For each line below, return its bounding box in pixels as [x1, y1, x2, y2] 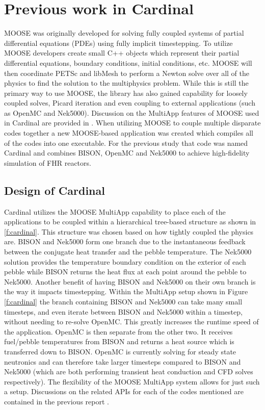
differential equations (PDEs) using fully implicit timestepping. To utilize [4, 37, 233, 48]
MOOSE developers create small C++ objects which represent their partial [4, 47, 240, 58]
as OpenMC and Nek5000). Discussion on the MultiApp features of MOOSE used [4, 107, 259, 118]
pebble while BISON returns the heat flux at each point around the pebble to [4, 266, 247, 277]
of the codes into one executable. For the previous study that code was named [4, 137, 248, 148]
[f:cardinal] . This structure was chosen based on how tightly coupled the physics [4, 226, 254, 237]
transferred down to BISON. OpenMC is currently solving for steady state [4, 346, 236, 356]
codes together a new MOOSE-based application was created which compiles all [4, 127, 253, 138]
